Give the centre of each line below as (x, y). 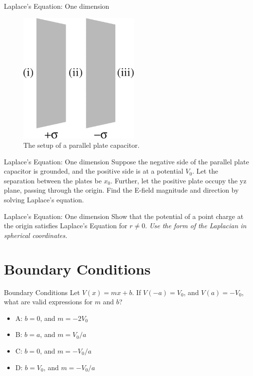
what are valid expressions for (48, 302)
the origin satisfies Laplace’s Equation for (66, 226)
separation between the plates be (53, 180)
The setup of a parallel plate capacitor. (81, 145)
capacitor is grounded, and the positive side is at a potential (94, 171)
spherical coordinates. (36, 235)
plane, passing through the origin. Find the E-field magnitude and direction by (121, 190)
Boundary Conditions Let (42, 292)
